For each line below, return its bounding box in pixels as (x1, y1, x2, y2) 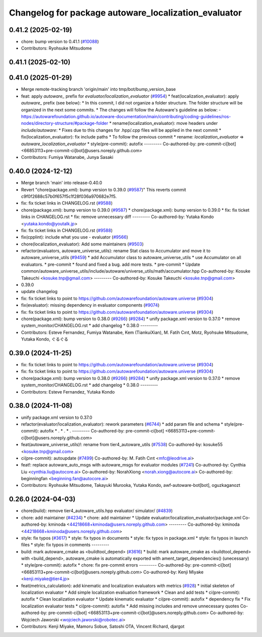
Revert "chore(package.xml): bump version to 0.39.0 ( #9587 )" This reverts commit (21, 187, 186, 192)
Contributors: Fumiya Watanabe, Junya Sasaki (21, 155, 114, 160)
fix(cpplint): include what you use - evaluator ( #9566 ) (21, 234, 129, 240)
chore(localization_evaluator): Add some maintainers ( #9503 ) (21, 241, 144, 247)
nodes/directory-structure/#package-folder (21, 121, 109, 126)
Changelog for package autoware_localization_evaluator (9, 7, 242, 18)
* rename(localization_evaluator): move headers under (109, 121, 218, 126)
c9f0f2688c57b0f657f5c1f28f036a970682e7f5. (21, 193, 117, 199)
